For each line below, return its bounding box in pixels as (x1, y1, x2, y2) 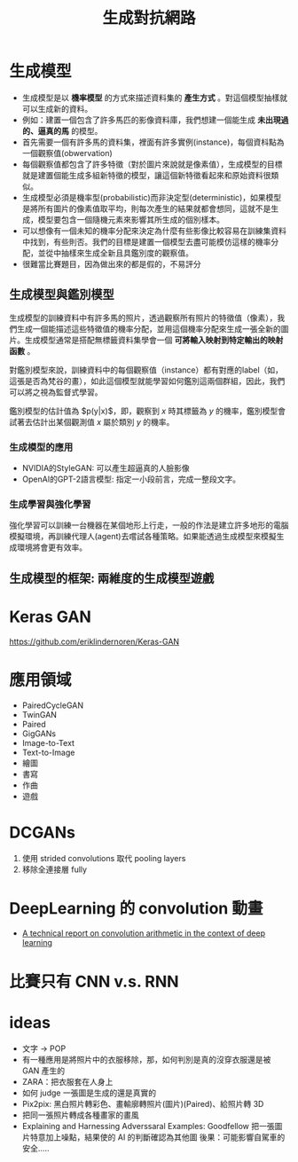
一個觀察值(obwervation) (21, 147, 113, 158)
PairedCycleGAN (21, 700, 84, 711)
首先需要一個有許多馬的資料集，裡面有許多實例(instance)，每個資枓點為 (21, 137, 286, 147)
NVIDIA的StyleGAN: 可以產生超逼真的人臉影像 (21, 463, 190, 474)
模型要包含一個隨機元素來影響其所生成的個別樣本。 (37, 214, 224, 224)
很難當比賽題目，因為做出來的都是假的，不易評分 (21, 258, 201, 269)
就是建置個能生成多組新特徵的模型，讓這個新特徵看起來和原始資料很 (21, 169, 271, 180)
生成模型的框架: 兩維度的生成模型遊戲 (9, 570, 215, 585)
